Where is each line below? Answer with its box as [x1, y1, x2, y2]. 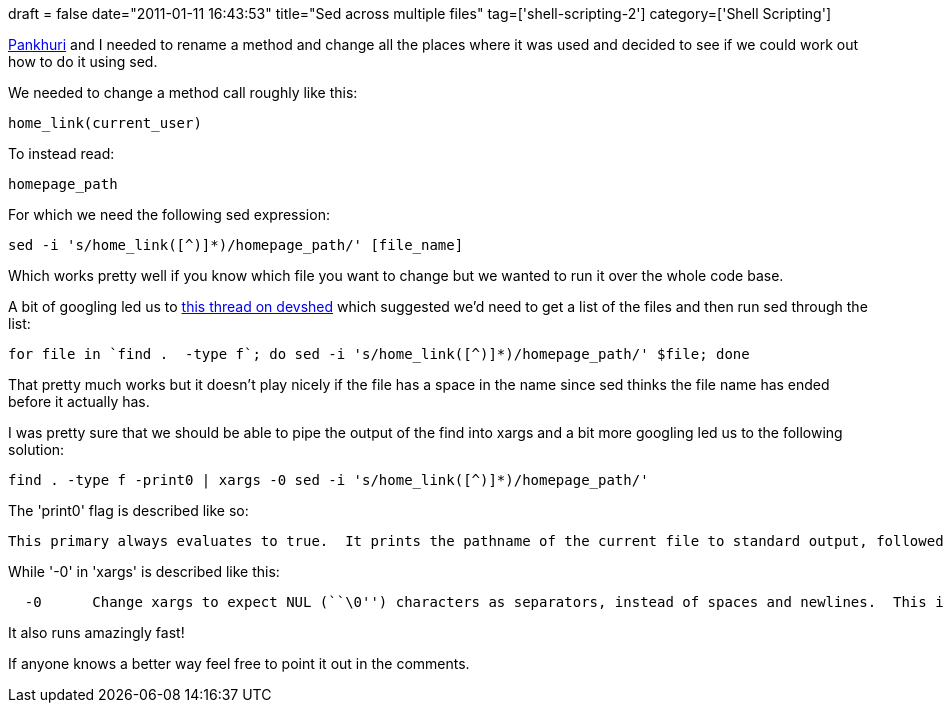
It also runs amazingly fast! [8, 624, 185, 641]
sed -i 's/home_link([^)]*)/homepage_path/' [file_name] [8, 237, 464, 253]
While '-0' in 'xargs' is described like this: [8, 563, 280, 580]
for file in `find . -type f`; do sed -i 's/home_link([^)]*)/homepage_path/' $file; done [8, 346, 750, 362]
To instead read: [8, 145, 115, 162]
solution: [8, 441, 65, 458]
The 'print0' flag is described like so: [8, 502, 249, 519]
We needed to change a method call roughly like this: [8, 84, 358, 101]
